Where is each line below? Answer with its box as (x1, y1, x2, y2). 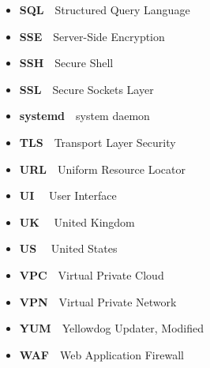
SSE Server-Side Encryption (19, 28, 165, 44)
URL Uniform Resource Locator (19, 160, 186, 177)
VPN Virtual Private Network (19, 293, 177, 310)
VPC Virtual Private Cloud (19, 266, 164, 283)
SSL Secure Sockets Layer (19, 81, 154, 97)
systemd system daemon (19, 107, 150, 124)
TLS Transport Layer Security (19, 133, 176, 150)
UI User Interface (19, 187, 117, 204)
